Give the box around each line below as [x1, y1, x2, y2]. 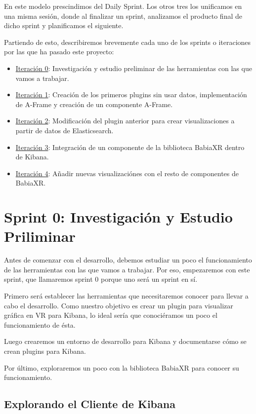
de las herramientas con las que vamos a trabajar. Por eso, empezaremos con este [4, 264, 250, 274]
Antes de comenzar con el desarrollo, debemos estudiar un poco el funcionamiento [4, 255, 252, 265]
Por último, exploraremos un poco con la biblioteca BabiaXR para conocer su [4, 362, 239, 373]
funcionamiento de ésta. [4, 319, 76, 330]
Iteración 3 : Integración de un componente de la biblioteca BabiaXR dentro [15, 142, 245, 152]
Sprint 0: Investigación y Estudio [4, 207, 233, 227]
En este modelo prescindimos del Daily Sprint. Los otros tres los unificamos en [4, 1, 242, 11]
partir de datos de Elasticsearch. [15, 125, 114, 135]
